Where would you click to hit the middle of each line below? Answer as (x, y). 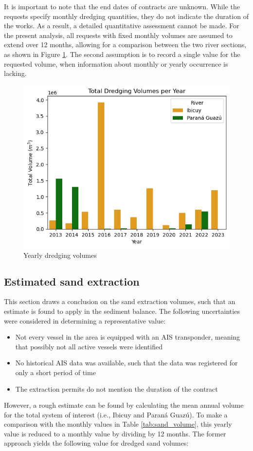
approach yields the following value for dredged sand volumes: (96, 443)
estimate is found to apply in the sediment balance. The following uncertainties (122, 311)
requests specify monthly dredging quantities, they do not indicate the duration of (126, 16)
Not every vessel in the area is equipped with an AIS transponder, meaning (128, 337)
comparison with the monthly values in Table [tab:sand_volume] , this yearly (118, 424)
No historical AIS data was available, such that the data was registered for (126, 363)
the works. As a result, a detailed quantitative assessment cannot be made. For (122, 26)
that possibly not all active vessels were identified (89, 346)
